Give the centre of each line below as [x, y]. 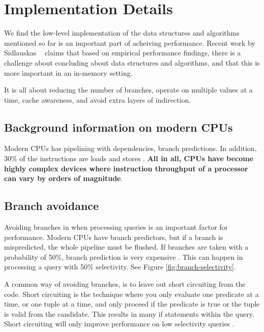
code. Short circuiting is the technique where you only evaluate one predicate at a [131, 294]
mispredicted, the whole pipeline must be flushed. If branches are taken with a [126, 247]
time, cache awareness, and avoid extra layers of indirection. [98, 99]
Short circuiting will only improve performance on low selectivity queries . [119, 324]
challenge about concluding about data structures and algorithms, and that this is [132, 62]
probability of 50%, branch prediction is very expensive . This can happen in [124, 256]
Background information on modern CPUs [119, 127]
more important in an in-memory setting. [68, 72]
